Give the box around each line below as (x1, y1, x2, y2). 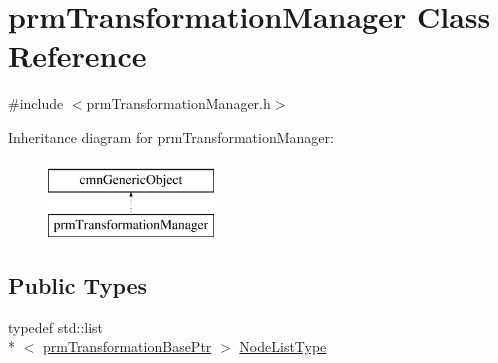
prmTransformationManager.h (86, 93, 271, 114)
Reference (8, 35, 147, 76)
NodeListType (239, 336, 327, 357)
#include (8, 93, 64, 114)
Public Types (8, 270, 148, 301)
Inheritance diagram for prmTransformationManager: (8, 126, 334, 147)
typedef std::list (8, 316, 104, 337)
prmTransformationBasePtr (43, 336, 212, 357)
